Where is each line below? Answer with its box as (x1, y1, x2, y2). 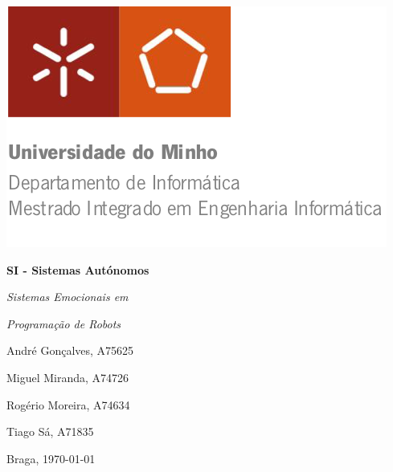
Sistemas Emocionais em (6, 288, 129, 305)
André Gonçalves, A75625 (6, 342, 134, 359)
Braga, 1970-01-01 (6, 450, 96, 466)
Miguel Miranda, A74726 (6, 368, 129, 385)
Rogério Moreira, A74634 (6, 396, 130, 413)
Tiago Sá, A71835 (6, 423, 94, 440)
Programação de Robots (6, 315, 121, 332)
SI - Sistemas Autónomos (6, 261, 149, 278)
